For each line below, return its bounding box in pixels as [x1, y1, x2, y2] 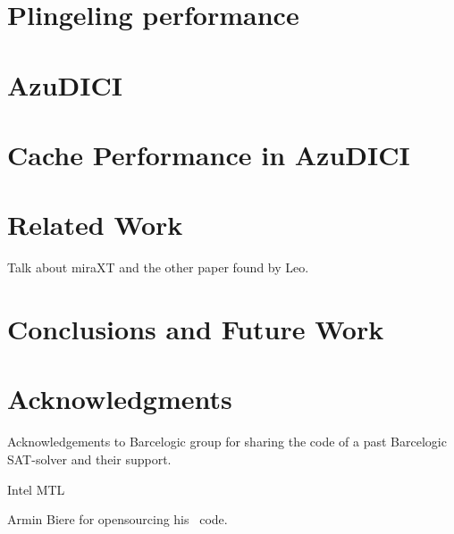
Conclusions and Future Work [7, 311, 384, 347]
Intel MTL [7, 480, 65, 498]
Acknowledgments [7, 380, 232, 417]
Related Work [7, 206, 183, 243]
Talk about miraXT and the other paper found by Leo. [7, 258, 309, 277]
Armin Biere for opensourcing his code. [7, 510, 228, 529]
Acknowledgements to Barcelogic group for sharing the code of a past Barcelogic [7, 432, 447, 451]
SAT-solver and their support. [7, 449, 172, 468]
